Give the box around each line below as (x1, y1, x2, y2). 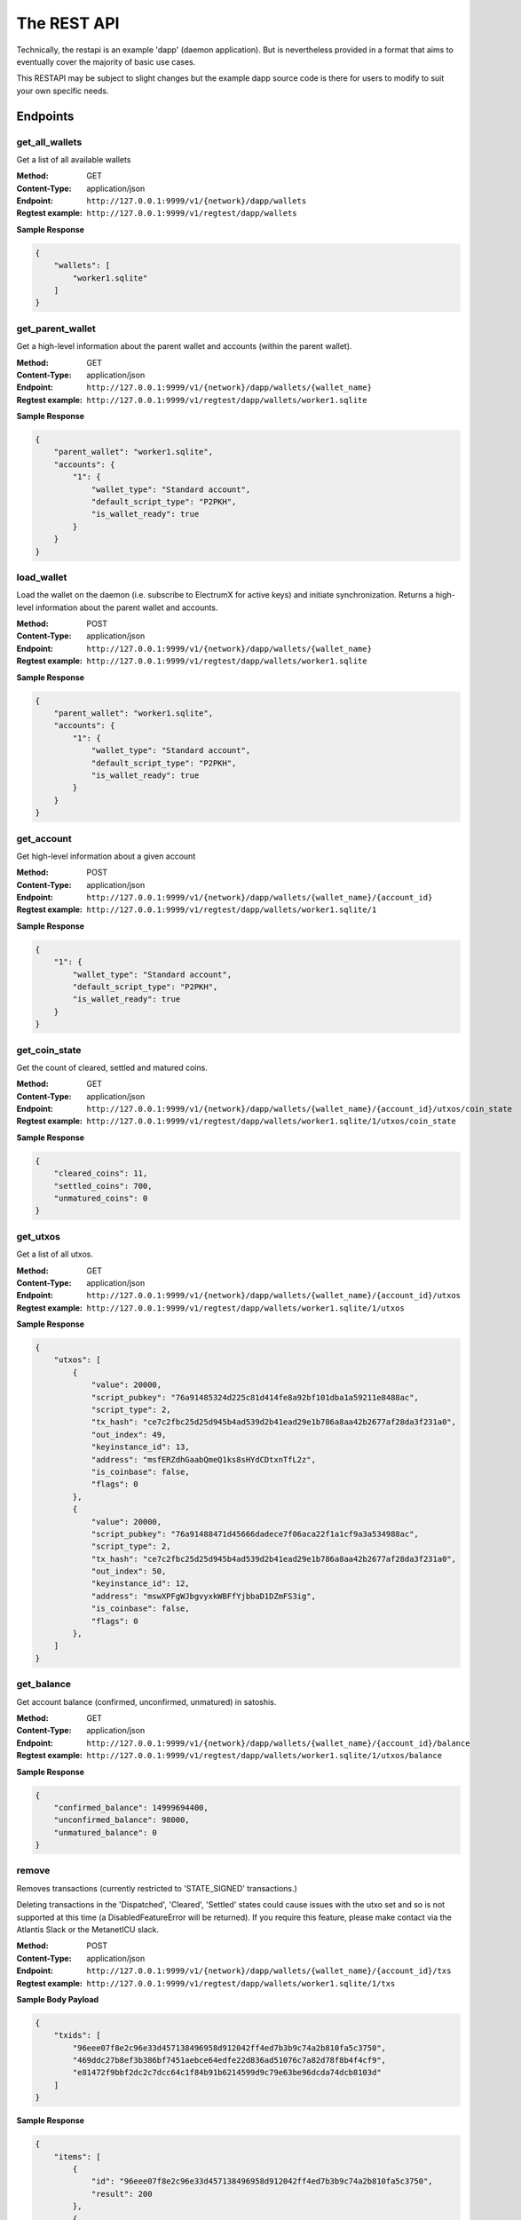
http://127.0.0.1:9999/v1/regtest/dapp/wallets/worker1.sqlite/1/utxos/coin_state (86, 1116, 456, 1127)
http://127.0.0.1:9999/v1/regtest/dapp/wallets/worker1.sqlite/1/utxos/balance (86, 1750, 443, 1761)
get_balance (16, 1678, 71, 1691)
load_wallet (16, 571, 67, 583)
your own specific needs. (16, 85, 109, 96)
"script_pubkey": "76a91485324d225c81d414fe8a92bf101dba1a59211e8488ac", (91, 1392, 419, 1402)
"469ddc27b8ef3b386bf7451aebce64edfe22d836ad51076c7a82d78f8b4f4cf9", (72, 2056, 386, 2065)
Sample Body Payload (16, 1994, 99, 2004)
